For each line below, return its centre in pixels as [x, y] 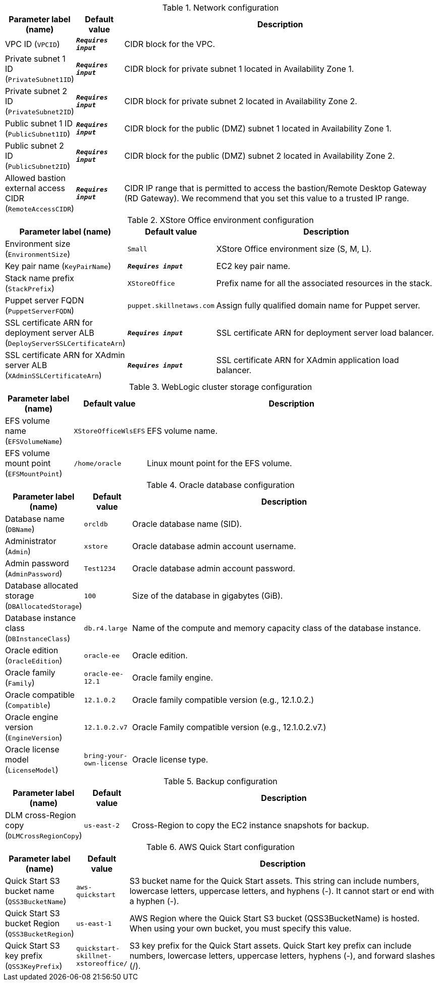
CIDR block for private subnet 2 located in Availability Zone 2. [241, 101]
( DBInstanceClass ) [38, 638]
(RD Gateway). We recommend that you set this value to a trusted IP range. [267, 198]
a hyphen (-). [154, 901]
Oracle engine [32, 717]
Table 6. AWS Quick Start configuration [221, 847]
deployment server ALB [50, 333]
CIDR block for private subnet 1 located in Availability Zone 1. [239, 69]
